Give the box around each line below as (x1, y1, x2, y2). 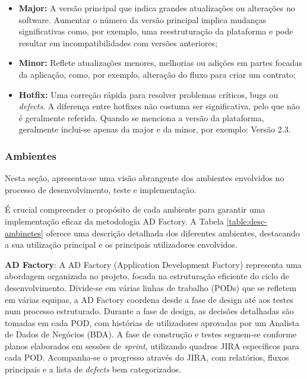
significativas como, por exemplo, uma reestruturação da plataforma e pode (18, 25, 293, 37)
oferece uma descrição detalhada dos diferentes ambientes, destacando (46, 226, 300, 239)
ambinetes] (5, 226, 44, 239)
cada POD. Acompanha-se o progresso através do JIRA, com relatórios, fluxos (5, 351, 289, 364)
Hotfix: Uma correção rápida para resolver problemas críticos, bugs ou (18, 88, 278, 100)
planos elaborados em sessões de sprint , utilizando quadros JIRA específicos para (5, 339, 299, 352)
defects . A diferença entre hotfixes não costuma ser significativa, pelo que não (18, 100, 300, 112)
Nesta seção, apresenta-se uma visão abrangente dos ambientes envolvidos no (5, 172, 284, 184)
